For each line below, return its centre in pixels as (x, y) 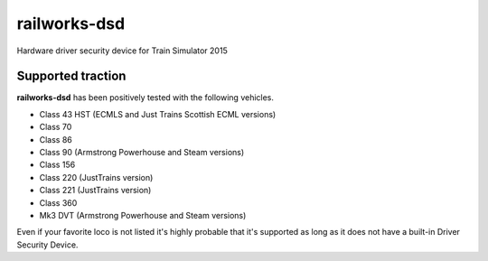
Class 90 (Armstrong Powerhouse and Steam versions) (142, 153)
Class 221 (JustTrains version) (95, 191)
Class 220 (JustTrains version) (96, 177)
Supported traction (71, 76)
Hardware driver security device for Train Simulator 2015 (122, 51)
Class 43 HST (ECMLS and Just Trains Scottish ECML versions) (158, 114)
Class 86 (56, 139)
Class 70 (56, 127)
